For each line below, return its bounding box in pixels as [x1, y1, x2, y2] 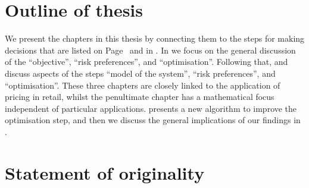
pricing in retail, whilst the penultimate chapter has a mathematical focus [5, 90, 274, 103]
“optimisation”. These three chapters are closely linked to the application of [5, 79, 280, 91]
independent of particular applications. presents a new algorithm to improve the [5, 102, 297, 114]
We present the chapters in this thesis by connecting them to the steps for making [5, 32, 305, 45]
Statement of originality [5, 160, 205, 184]
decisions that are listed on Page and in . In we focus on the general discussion [5, 43, 296, 56]
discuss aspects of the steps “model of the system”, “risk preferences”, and [5, 67, 276, 79]
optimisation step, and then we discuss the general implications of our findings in [5, 114, 301, 126]
